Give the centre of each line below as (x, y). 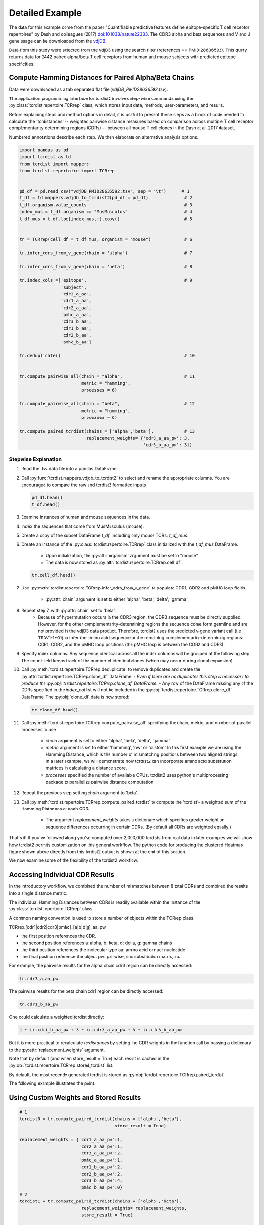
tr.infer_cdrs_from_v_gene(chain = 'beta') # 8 (106, 267)
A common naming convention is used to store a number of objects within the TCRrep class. (102, 918)
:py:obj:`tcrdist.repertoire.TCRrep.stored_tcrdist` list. (61, 1065)
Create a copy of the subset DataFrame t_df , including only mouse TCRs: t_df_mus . (105, 535)
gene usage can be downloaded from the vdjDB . (58, 41)
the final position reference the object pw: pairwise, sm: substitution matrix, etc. (101, 956)
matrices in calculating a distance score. (86, 768)
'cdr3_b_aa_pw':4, (100, 1180)
